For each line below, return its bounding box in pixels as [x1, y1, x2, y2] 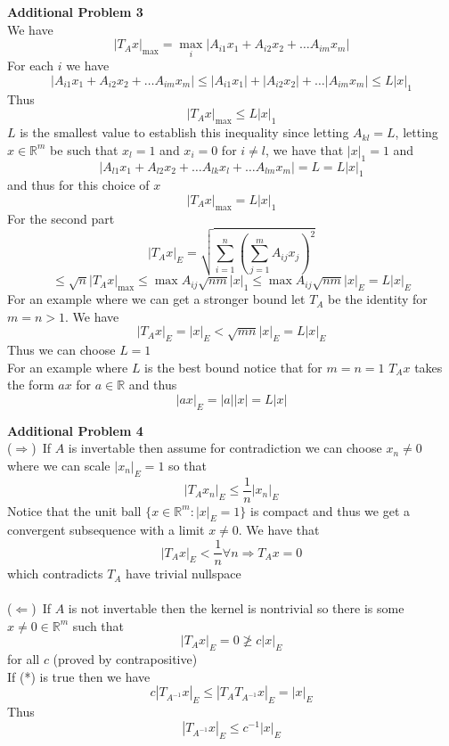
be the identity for [328, 290, 428, 308]
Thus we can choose [7, 340, 116, 359]
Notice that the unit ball [7, 501, 142, 520]
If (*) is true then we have [7, 667, 151, 685]
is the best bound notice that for [144, 357, 322, 376]
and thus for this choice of [7, 176, 150, 194]
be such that [50, 140, 118, 159]
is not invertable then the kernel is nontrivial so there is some [68, 599, 404, 618]
